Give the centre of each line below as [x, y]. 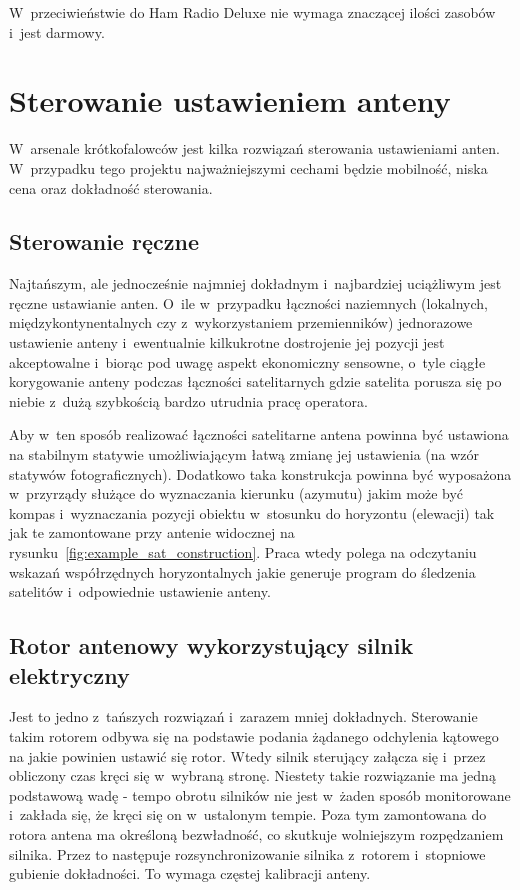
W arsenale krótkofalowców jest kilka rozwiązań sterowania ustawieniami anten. [254, 148]
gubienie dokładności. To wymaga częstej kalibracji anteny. [190, 873]
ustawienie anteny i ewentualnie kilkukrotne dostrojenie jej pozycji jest [227, 342]
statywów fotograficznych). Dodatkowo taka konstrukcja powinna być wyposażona [260, 473]
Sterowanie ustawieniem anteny [230, 100]
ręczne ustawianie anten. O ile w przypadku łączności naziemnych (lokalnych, [248, 302]
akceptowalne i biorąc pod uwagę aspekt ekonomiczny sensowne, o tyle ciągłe [247, 361]
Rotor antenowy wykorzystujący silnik [211, 645]
